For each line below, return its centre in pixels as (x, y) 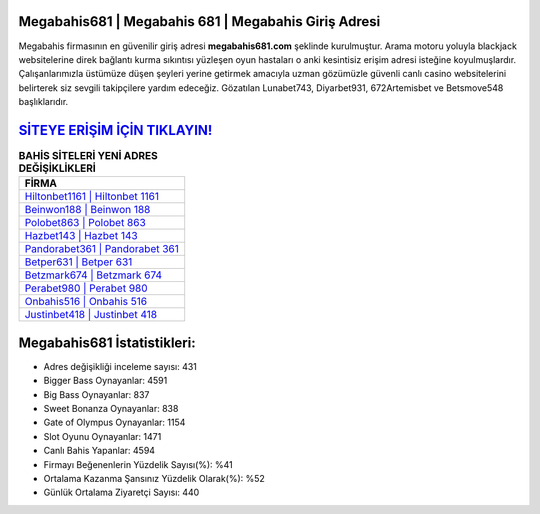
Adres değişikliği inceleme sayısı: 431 (120, 366)
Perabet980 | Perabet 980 (86, 288)
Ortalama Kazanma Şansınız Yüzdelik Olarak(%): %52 (154, 478)
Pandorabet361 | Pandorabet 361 (102, 249)
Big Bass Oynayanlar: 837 (96, 394)
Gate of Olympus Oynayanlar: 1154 (114, 422)
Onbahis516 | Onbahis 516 (86, 302)
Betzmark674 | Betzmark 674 (93, 275)
